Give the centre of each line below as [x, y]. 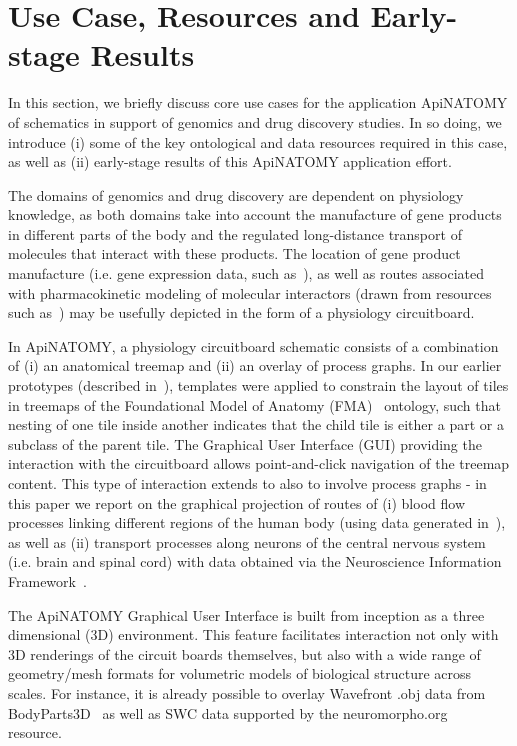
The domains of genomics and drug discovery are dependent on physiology [236, 194]
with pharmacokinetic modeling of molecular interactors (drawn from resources [250, 292]
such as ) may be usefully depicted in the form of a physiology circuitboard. [241, 312]
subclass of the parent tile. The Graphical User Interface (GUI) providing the [245, 443]
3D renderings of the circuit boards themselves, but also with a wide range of [244, 653]
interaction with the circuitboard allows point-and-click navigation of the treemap [259, 463]
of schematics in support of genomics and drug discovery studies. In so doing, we [255, 121]
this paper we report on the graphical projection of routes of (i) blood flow [236, 502]
